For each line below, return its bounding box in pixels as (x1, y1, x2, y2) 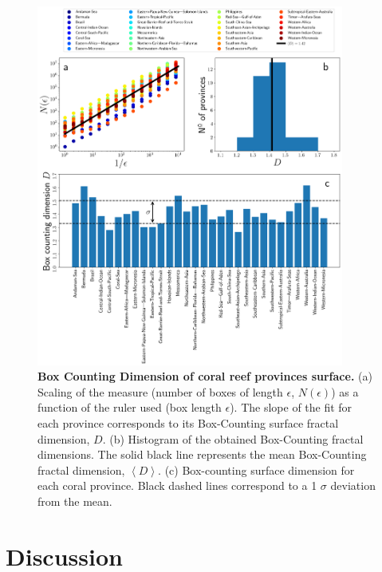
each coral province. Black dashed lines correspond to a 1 (37, 477, 317, 494)
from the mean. (37, 493, 112, 509)
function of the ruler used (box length (37, 399, 222, 416)
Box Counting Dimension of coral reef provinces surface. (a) (37, 368, 372, 385)
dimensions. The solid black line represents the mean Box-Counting (37, 446, 367, 463)
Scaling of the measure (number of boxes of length (37, 383, 283, 400)
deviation (330, 477, 376, 494)
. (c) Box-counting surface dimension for (158, 461, 355, 478)
